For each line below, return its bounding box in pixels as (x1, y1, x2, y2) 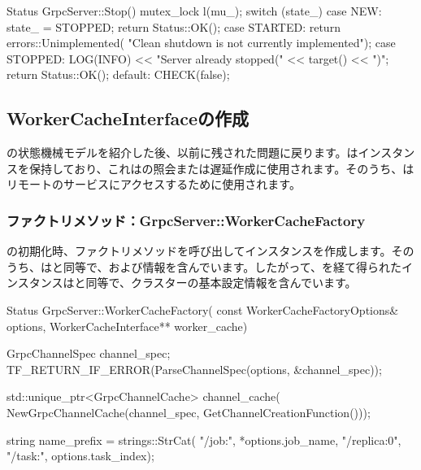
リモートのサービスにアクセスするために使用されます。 (7, 176, 301, 193)
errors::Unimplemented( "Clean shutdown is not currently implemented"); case (7, 34, 396, 51)
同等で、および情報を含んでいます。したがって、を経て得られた (63, 258, 401, 275)
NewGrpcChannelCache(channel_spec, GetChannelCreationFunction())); (7, 403, 371, 420)
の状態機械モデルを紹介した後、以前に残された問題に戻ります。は (7, 144, 358, 161)
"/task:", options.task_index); (7, 447, 154, 464)
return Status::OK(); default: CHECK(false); (7, 66, 230, 83)
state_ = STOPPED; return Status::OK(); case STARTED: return (7, 18, 341, 35)
